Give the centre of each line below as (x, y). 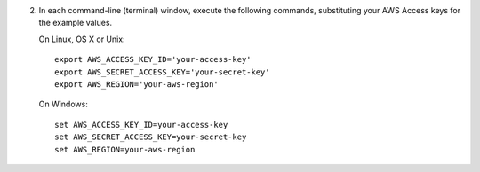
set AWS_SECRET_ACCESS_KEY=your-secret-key (151, 137)
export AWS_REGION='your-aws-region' (137, 84)
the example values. (76, 23)
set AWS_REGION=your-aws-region (125, 149)
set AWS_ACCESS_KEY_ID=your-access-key (141, 125)
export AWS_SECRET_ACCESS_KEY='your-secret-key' (162, 72)
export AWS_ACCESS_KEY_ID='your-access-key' (153, 59)
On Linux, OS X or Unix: (82, 39)
